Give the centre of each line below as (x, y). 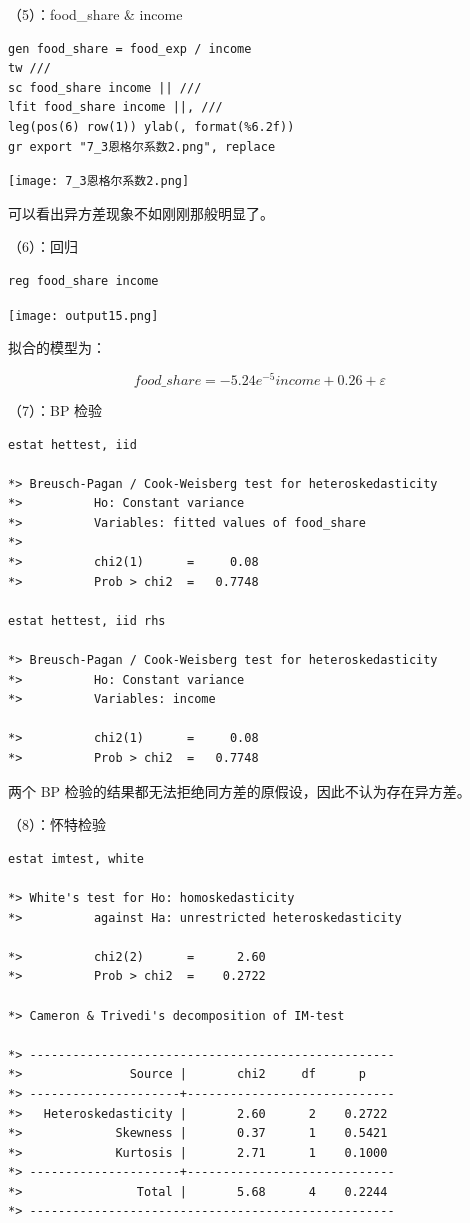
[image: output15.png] (83, 315)
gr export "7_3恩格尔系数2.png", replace (142, 146)
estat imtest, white (76, 858)
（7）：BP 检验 (55, 409)
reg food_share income (83, 281)
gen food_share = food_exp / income (130, 48)
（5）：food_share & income (95, 14)
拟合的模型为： (57, 347)
